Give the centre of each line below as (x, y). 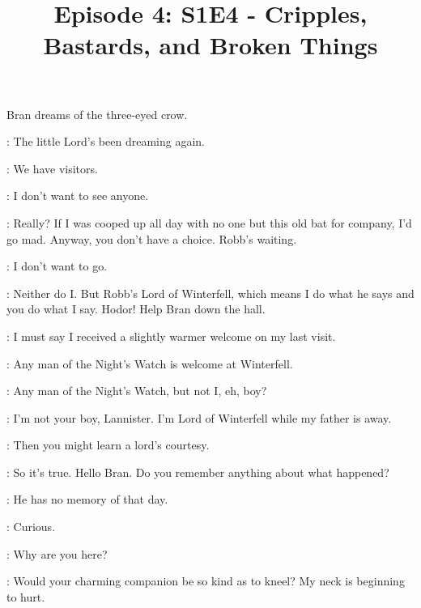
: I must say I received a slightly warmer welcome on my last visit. (171, 336)
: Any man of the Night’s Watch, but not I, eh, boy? (137, 391)
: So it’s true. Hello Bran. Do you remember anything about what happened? (198, 472)
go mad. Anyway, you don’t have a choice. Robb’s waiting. (152, 238)
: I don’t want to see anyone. (78, 196)
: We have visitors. (52, 168)
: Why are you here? (57, 553)
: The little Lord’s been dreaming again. (106, 141)
